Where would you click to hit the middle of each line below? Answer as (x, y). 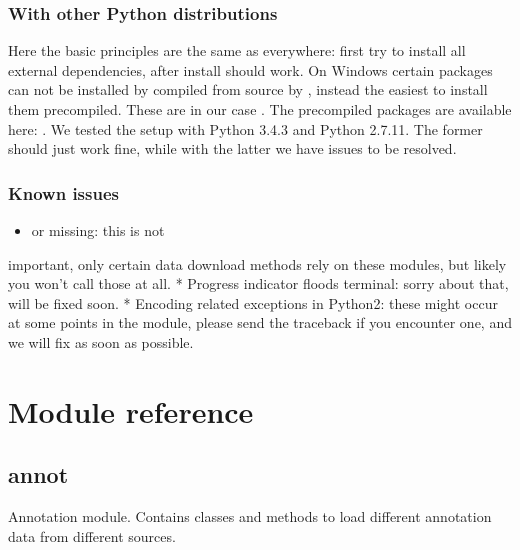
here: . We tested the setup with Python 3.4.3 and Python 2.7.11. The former (245, 128)
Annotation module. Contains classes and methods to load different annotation (250, 516)
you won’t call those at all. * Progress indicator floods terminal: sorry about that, (258, 283)
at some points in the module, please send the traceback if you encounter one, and (260, 322)
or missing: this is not (98, 230)
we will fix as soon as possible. (101, 341)
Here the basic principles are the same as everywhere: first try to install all (237, 50)
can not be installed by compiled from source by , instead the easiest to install (248, 89)
